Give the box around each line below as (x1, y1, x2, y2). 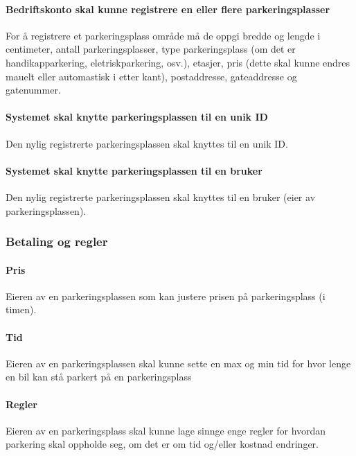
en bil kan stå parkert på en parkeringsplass (6, 369, 192, 384)
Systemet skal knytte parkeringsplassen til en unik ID (6, 109, 268, 124)
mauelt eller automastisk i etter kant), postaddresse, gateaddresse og (6, 69, 297, 83)
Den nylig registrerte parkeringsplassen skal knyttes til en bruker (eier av (6, 189, 316, 204)
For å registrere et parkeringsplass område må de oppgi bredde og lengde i (6, 28, 321, 42)
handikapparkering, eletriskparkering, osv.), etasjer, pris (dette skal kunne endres (6, 55, 350, 69)
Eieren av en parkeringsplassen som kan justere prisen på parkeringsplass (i (6, 288, 326, 303)
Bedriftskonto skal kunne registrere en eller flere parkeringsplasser (6, 1, 330, 16)
